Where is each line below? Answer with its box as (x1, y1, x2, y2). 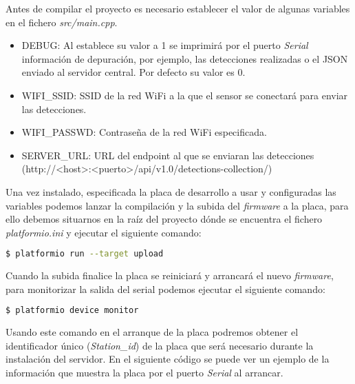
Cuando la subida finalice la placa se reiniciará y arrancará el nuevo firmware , (6, 268, 334, 283)
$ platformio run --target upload (6, 249, 164, 259)
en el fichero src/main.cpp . (6, 14, 118, 29)
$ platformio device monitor (6, 305, 139, 316)
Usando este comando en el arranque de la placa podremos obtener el (6, 325, 299, 339)
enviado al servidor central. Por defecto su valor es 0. (21, 65, 246, 79)
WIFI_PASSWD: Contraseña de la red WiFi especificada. (21, 125, 267, 139)
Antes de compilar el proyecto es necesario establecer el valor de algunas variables (6, 1, 350, 15)
